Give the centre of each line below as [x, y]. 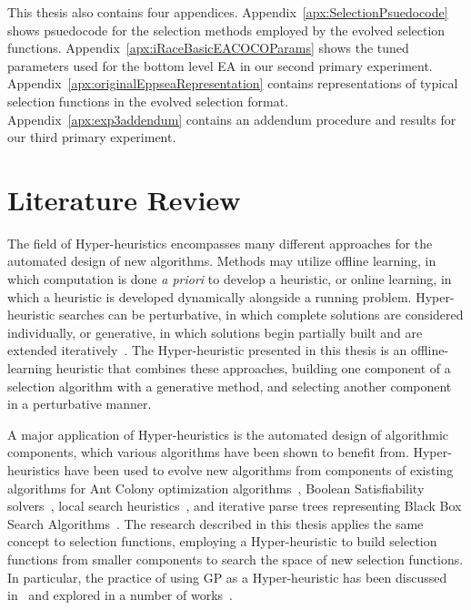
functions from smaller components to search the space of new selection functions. [235, 559]
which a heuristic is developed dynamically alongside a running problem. [210, 296]
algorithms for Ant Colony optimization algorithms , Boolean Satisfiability [216, 488]
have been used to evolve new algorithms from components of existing [259, 470]
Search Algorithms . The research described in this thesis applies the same [215, 523]
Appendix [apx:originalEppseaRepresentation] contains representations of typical [233, 83]
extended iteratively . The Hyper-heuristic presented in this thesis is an [207, 350]
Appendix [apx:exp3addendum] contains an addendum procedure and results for [232, 119]
